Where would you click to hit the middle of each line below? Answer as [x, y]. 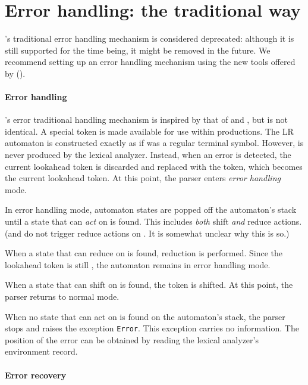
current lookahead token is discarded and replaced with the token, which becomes [154, 166]
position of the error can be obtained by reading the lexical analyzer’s [132, 339]
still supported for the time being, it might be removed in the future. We [138, 50]
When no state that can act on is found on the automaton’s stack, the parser [145, 316]
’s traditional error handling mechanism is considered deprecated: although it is [150, 38]
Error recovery [36, 375]
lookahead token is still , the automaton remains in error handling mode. [138, 264]
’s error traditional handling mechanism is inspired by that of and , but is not [146, 119]
